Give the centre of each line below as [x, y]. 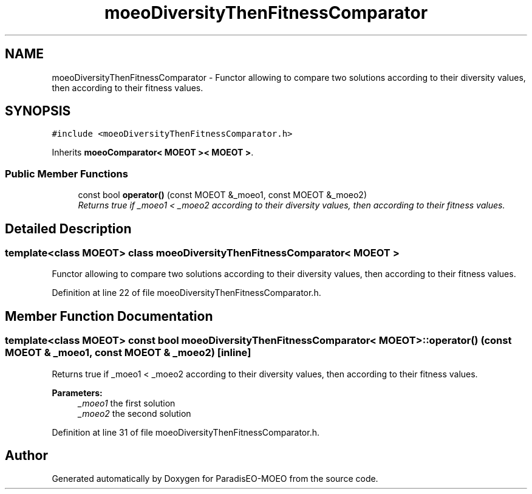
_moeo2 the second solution [135, 413]
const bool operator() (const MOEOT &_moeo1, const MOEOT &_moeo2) [222, 195]
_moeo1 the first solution [127, 403]
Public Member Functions [66, 173]
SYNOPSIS [38, 111]
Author [26, 456]
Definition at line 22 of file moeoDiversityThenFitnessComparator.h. [186, 293]
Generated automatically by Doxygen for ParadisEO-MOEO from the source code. [215, 479]
